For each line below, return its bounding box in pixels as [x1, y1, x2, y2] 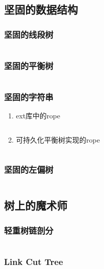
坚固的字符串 [4, 91, 54, 103]
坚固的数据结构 [4, 2, 78, 17]
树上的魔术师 [4, 197, 67, 213]
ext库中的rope [16, 110, 60, 121]
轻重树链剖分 [4, 224, 54, 236]
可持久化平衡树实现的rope [16, 134, 100, 145]
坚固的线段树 [4, 28, 54, 40]
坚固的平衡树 [4, 59, 54, 72]
